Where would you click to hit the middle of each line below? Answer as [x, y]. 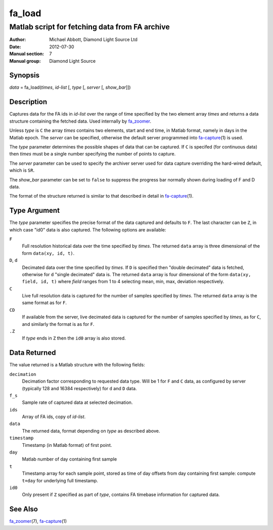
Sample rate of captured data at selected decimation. [77, 402]
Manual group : [25, 61]
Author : [18, 40]
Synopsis [25, 75]
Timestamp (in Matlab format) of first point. [67, 445]
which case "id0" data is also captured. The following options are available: [88, 230]
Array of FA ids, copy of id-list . [54, 417]
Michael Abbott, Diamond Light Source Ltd [93, 40]
